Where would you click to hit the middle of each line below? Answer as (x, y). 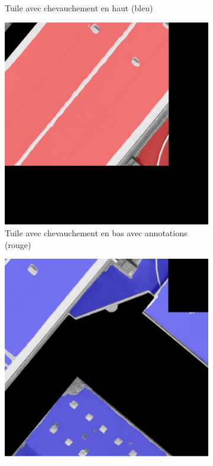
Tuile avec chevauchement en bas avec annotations (96, 233)
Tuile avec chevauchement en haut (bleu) (79, 8)
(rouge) (18, 244)
